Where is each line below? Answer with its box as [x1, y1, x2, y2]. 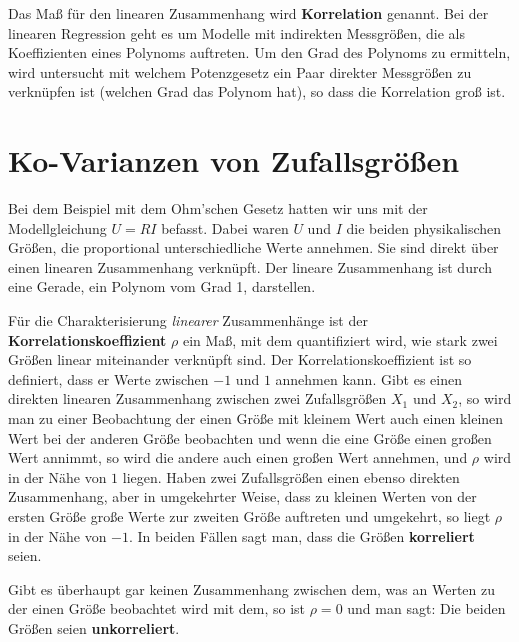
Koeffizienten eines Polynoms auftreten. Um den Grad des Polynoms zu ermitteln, [8, 42, 511, 63]
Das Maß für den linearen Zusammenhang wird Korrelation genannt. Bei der [8, 3, 489, 23]
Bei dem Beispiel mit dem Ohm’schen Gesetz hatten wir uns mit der [8, 198, 428, 219]
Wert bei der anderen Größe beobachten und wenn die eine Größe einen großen [8, 427, 492, 448]
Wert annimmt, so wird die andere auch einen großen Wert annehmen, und [8, 447, 468, 468]
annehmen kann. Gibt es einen [275, 368, 463, 389]
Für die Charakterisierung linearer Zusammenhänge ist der [8, 310, 368, 331]
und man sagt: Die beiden [347, 598, 506, 619]
